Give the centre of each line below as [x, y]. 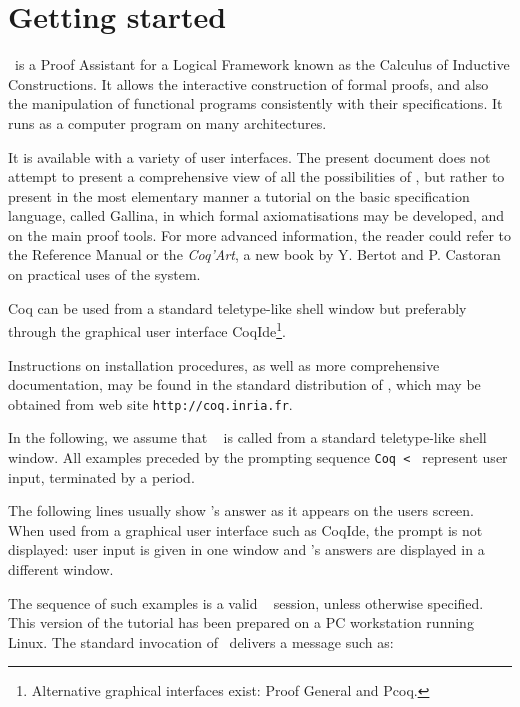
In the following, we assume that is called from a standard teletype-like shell [247, 437]
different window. [61, 568]
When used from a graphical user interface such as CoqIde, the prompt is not [245, 529]
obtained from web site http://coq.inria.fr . [150, 403]
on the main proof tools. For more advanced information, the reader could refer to [260, 234]
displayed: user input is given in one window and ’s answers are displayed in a [246, 549]
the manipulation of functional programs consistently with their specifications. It [255, 103]
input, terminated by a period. [101, 476]
